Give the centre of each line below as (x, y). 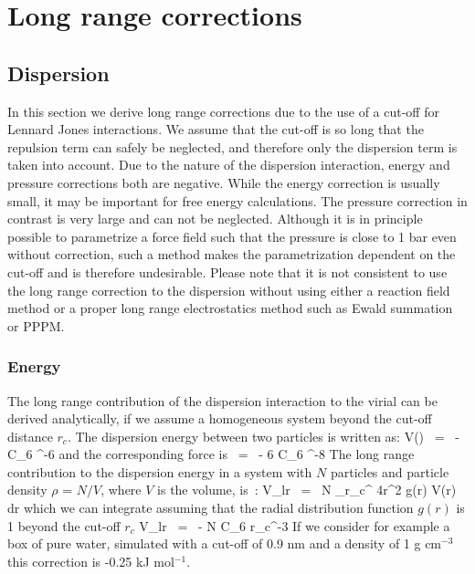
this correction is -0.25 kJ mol (91, 561)
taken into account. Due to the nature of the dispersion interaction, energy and (229, 165)
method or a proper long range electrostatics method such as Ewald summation (230, 308)
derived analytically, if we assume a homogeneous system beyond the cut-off (220, 418)
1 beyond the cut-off (64, 525)
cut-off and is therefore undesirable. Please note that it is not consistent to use (227, 271)
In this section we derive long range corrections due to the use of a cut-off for (223, 111)
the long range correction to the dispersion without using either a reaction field (229, 290)
